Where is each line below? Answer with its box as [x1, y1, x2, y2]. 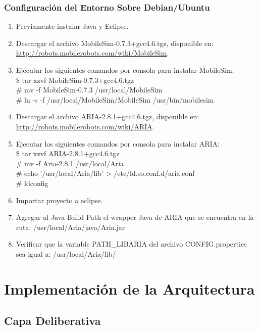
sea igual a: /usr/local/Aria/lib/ [16, 248, 116, 259]
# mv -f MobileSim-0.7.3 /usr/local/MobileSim [16, 84, 163, 95]
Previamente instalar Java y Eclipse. [16, 21, 129, 31]
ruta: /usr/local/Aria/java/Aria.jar [16, 221, 125, 232]
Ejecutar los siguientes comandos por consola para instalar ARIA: [16, 138, 220, 149]
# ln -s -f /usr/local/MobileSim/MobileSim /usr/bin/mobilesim [16, 94, 214, 105]
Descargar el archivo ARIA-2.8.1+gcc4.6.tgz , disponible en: [16, 111, 199, 122]
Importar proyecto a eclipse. [16, 195, 103, 205]
